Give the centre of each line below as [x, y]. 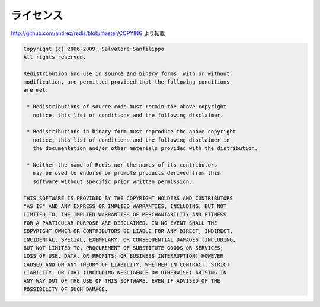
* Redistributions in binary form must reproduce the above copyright [132, 132]
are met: [36, 90]
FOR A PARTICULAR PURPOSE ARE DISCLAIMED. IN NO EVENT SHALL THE [120, 223]
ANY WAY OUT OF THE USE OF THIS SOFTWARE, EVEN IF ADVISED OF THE [122, 281]
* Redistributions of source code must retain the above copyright [127, 107]
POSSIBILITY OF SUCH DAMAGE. [66, 289]
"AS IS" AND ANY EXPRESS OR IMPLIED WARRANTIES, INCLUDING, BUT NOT [125, 206]
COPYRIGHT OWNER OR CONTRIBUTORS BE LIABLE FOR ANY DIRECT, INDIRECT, [128, 231]
